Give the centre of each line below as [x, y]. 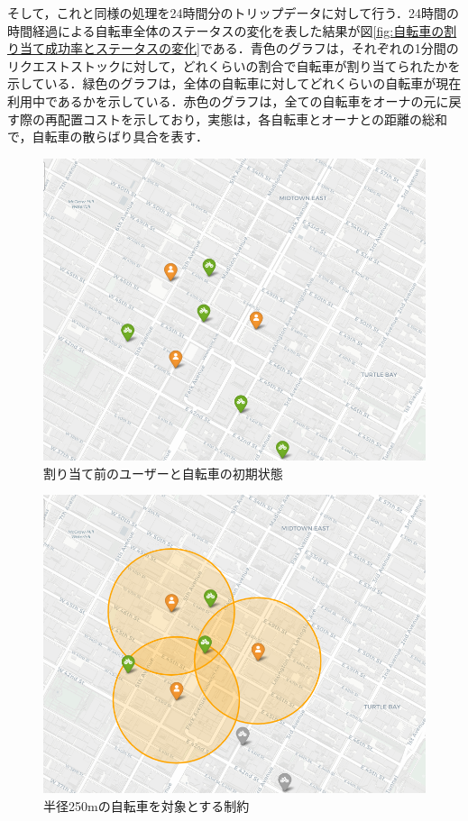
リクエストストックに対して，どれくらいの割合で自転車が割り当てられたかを [234, 65]
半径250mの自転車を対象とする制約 [147, 805]
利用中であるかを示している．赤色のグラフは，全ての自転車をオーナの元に [228, 100]
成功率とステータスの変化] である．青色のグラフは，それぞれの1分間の [252, 48]
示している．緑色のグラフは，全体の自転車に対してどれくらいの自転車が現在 [234, 83]
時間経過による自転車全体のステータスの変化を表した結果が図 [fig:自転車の [226, 30]
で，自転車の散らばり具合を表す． [108, 137]
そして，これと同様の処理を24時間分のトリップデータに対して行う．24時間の [234, 13]
